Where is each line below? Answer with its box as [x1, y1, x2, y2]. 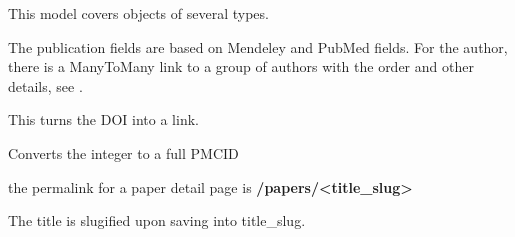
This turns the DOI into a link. [8, 109, 199, 130]
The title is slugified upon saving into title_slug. [8, 210, 306, 231]
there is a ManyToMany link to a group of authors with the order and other [8, 56, 474, 77]
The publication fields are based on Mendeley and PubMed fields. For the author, [8, 36, 508, 57]
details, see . [8, 75, 83, 96]
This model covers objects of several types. [8, 3, 269, 23]
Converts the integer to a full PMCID [8, 142, 239, 163]
